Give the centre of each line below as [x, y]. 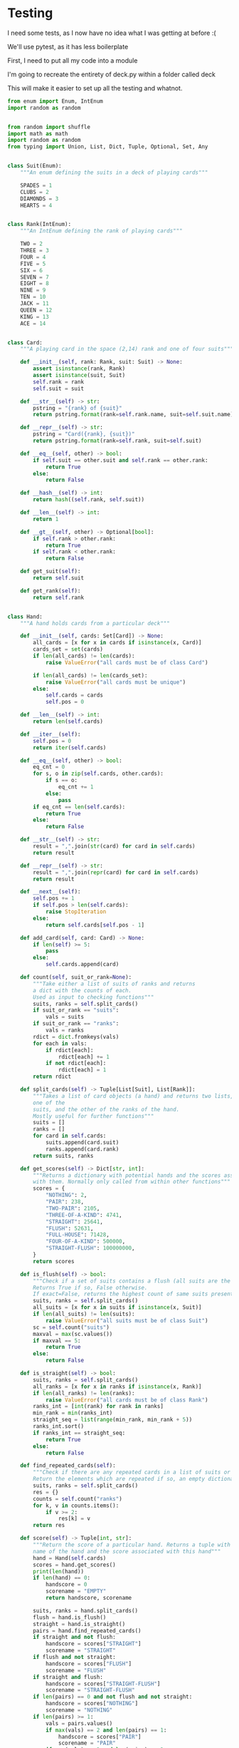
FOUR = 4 [33, 257]
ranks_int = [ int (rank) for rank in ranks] [98, 1407]
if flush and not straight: [74, 1657]
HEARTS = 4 [36, 205]
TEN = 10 [33, 297]
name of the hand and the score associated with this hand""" [127, 1551]
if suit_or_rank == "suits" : [76, 1010]
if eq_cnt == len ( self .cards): [79, 807]
